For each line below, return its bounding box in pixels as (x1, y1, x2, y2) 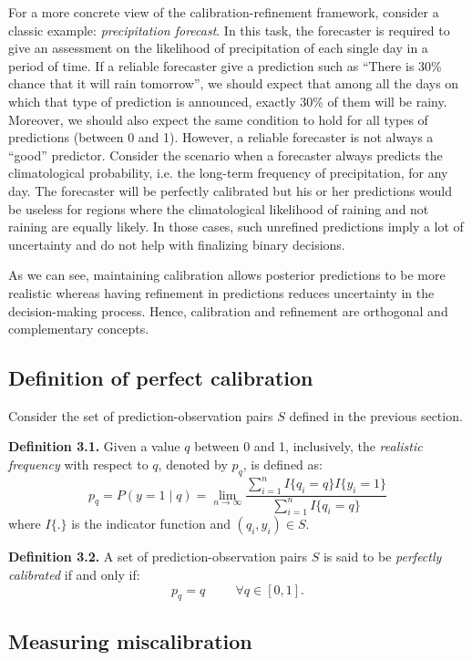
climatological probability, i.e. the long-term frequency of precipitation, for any (8, 163, 448, 182)
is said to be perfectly (323, 547, 442, 566)
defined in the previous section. (289, 406, 463, 425)
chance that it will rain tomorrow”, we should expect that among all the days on (8, 74, 459, 93)
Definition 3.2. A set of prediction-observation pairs (8, 547, 308, 566)
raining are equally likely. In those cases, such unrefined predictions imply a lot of (8, 217, 464, 236)
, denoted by (158, 455, 228, 474)
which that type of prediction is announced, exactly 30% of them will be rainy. (8, 91, 447, 110)
